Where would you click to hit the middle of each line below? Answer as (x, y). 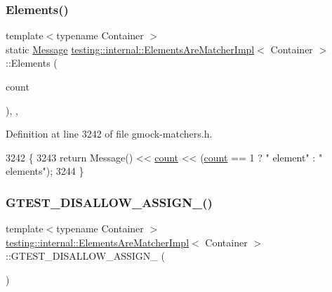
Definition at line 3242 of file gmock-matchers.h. (109, 134)
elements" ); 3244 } (45, 171)
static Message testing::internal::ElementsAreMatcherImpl (130, 49)
